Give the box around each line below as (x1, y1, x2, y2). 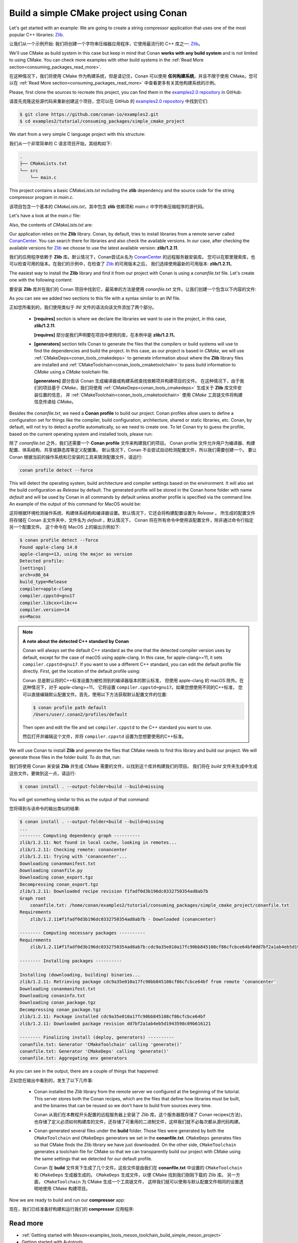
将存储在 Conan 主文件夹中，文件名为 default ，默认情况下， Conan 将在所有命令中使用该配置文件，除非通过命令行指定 (9, 517, 254, 523)
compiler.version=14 (19, 607, 70, 613)
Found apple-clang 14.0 (19, 544, 78, 550)
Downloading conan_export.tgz (19, 875, 93, 880)
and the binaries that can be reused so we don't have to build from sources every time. (34, 1103, 212, 1109)
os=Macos (19, 614, 41, 620)
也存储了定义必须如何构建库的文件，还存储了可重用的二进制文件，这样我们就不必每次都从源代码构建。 (34, 1119, 243, 1125)
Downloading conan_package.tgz (19, 1000, 96, 1005)
